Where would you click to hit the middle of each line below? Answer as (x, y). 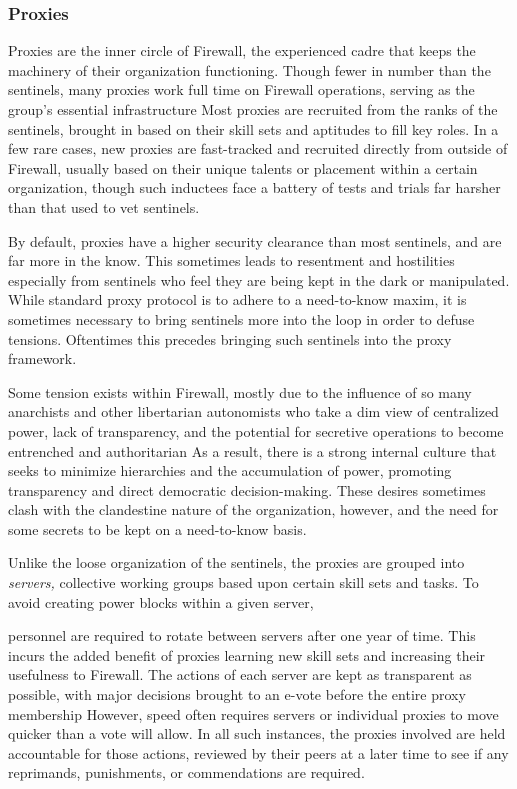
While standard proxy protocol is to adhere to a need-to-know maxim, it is (237, 299)
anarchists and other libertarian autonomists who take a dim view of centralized (253, 411)
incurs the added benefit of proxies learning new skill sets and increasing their (247, 654)
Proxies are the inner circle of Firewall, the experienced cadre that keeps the (242, 50)
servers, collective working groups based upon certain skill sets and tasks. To (243, 582)
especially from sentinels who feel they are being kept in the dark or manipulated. (259, 279)
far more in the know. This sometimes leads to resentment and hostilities (231, 260)
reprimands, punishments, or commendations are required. (186, 772)
